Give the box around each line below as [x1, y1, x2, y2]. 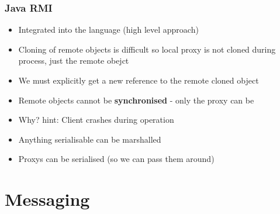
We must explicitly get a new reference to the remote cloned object [18, 74, 259, 86]
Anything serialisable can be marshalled [18, 133, 161, 145]
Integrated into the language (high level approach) [18, 23, 199, 36]
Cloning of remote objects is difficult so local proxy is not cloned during [18, 43, 276, 55]
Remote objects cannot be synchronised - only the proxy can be [18, 94, 254, 106]
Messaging [5, 187, 90, 211]
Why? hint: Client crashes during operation [18, 113, 174, 126]
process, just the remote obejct [18, 54, 129, 67]
